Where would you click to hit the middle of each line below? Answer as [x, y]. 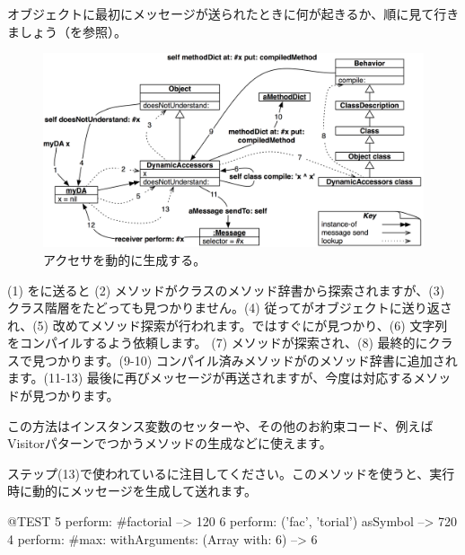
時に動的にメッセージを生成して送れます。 [132, 491]
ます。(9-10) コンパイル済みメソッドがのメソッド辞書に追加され [270, 360]
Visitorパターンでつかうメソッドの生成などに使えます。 [170, 443]
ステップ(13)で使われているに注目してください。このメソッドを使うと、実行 [231, 473]
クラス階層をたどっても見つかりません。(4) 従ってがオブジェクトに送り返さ [230, 308]
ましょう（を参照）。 [67, 31]
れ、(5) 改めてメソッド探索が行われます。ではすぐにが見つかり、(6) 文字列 [228, 325]
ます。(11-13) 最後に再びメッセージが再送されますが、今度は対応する [211, 378]
